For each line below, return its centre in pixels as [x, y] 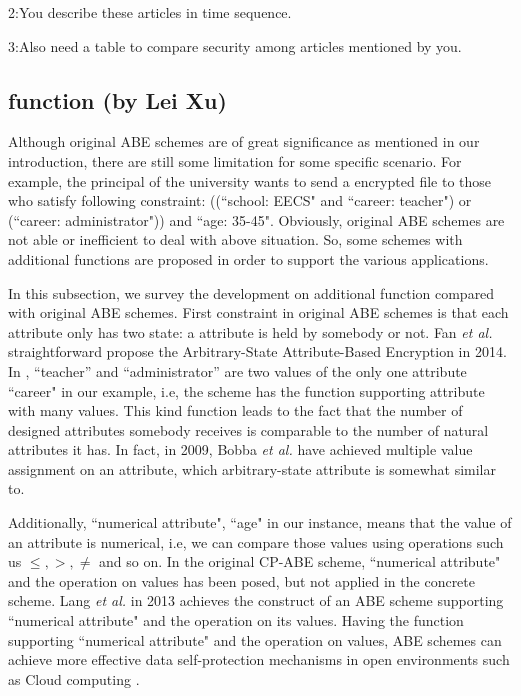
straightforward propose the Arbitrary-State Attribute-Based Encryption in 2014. [257, 351]
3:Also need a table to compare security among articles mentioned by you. [235, 45]
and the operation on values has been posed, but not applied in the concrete [241, 580]
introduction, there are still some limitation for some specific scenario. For [235, 160]
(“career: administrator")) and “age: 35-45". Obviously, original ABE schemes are [256, 219]
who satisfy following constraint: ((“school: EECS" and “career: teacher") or [240, 200]
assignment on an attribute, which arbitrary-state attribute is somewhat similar [252, 468]
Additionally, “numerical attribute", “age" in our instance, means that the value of [260, 522]
